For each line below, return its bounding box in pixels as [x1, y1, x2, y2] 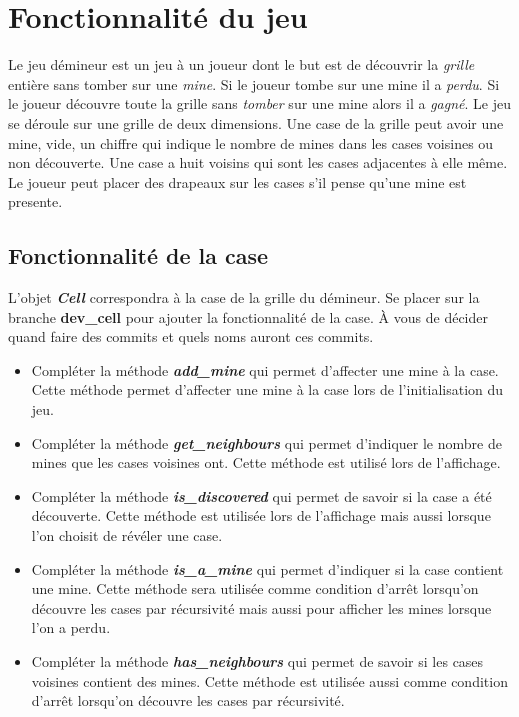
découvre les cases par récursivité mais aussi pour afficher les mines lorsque [31, 597, 492, 618]
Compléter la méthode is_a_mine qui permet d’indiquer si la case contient [31, 558, 504, 579]
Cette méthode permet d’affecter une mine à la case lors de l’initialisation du [31, 379, 504, 400]
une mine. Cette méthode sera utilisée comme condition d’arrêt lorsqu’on [31, 578, 479, 599]
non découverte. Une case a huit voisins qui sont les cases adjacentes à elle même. [8, 152, 508, 173]
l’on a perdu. [31, 617, 111, 638]
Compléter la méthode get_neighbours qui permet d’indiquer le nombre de [31, 432, 502, 453]
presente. [8, 191, 63, 212]
